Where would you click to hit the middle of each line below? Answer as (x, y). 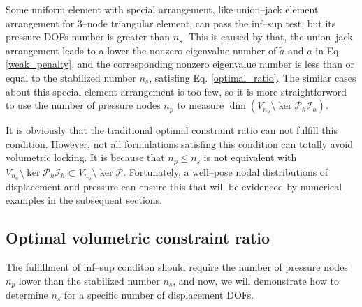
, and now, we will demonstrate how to (256, 280)
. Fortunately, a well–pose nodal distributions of (226, 171)
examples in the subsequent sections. (84, 200)
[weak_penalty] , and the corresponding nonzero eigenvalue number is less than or (180, 64)
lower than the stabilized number (89, 280)
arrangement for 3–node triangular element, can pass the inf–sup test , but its (171, 23)
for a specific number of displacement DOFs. (159, 295)
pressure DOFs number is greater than (88, 37)
